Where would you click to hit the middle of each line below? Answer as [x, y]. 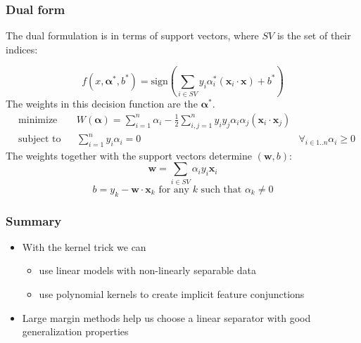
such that [221, 189]
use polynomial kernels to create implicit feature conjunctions [172, 294]
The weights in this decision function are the [102, 104]
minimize [38, 120]
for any [174, 189]
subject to [40, 140]
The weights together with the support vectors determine [129, 155]
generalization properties [75, 331]
